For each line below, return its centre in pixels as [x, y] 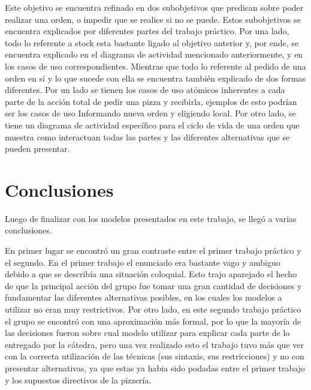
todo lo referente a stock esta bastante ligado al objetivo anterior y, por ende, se [152, 42]
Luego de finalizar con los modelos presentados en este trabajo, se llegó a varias [151, 218]
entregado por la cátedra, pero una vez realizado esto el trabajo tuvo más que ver [154, 344]
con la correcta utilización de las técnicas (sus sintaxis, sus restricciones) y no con [155, 356]
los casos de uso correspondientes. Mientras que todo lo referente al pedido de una [155, 66]
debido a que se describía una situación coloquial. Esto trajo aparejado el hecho [151, 274]
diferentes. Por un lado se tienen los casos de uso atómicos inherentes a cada [145, 90]
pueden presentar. [37, 148]
